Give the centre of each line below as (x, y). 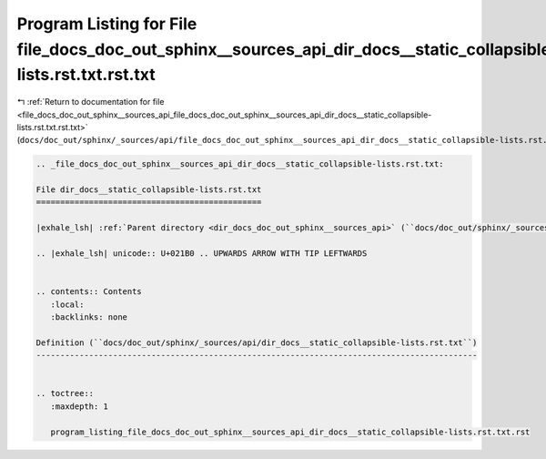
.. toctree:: (65, 393)
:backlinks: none (89, 317)
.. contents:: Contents (89, 292)
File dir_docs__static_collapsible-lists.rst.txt (149, 190)
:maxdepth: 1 (80, 406)
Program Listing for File (107, 24)
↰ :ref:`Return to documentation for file (91, 102)
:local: (67, 304)
